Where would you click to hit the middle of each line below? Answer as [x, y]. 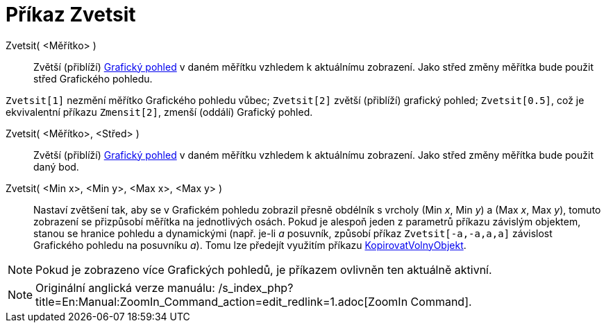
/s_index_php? [256, 287]
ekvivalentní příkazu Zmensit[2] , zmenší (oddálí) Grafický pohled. [159, 112]
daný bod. [56, 166]
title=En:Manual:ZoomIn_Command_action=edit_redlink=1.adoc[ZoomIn [222, 301]
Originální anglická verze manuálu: [125, 287]
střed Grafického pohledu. [93, 78]
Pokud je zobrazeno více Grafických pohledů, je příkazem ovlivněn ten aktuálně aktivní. [264, 269]
